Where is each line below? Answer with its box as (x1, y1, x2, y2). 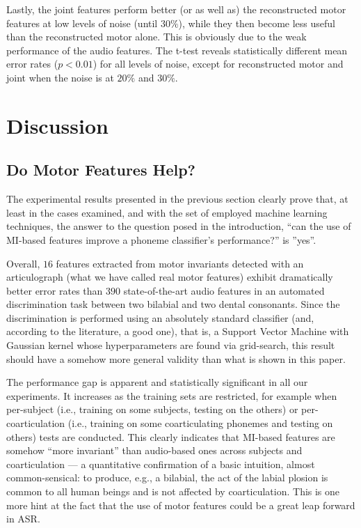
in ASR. (6, 511, 40, 526)
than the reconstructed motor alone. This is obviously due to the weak (6, 29, 307, 44)
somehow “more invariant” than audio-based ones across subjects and (6, 443, 303, 458)
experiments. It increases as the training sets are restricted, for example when (6, 388, 337, 403)
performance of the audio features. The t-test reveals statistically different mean (6, 42, 348, 57)
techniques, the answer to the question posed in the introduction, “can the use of (6, 219, 351, 233)
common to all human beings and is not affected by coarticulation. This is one (6, 484, 340, 499)
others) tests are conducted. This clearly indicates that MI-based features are (6, 429, 335, 444)
